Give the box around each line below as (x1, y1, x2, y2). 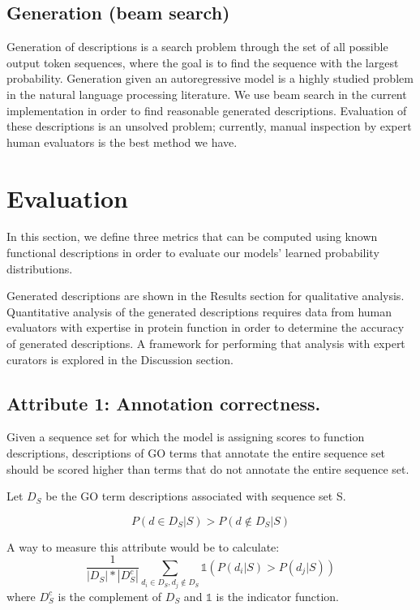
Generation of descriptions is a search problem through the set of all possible (6, 38, 388, 55)
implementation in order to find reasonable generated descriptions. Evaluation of (6, 101, 407, 118)
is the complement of (58, 587, 162, 604)
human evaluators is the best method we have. (6, 133, 238, 150)
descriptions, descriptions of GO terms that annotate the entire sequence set (6, 445, 386, 462)
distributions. (6, 260, 73, 277)
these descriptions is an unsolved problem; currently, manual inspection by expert (6, 118, 412, 135)
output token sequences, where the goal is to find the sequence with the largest (6, 54, 399, 71)
